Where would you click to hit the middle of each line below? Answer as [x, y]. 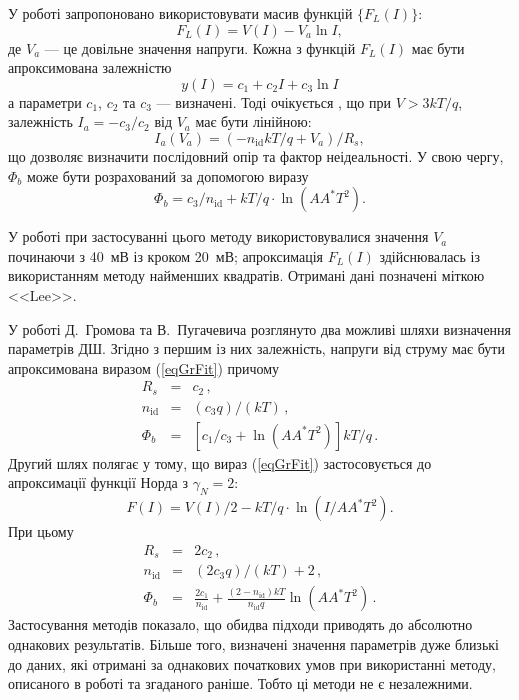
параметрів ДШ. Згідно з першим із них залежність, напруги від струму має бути [256, 348]
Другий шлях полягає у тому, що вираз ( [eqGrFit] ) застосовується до [220, 462]
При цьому [41, 531]
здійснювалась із [430, 255]
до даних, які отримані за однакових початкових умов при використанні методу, [252, 663]
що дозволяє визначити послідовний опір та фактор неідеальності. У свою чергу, [256, 155]
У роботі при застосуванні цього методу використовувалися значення [218, 236]
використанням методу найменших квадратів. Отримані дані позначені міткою [246, 275]
